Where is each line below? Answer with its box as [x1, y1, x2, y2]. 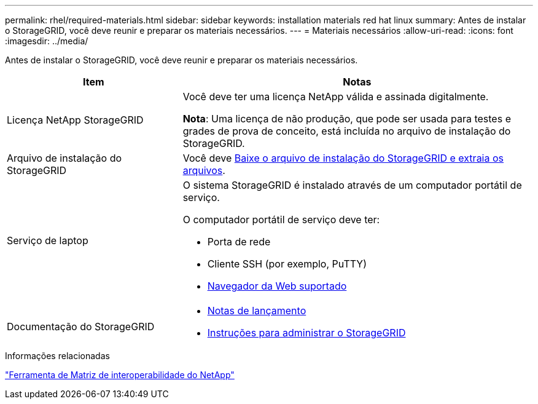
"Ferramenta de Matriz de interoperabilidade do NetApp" [5, 370, 235, 380]
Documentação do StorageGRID [7, 320, 155, 333]
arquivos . [182, 164, 225, 176]
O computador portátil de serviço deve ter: [182, 213, 380, 226]
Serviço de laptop [7, 234, 88, 247]
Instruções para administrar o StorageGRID [207, 327, 406, 339]
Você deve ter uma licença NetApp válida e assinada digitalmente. [182, 90, 489, 103]
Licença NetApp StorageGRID [7, 114, 144, 126]
